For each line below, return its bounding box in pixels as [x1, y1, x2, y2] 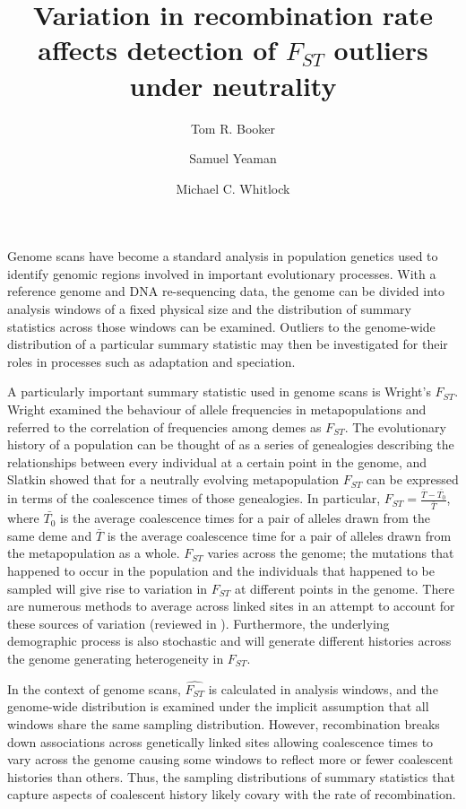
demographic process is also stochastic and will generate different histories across [7, 631, 452, 650]
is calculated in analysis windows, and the [208, 679, 438, 698]
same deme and [7, 526, 92, 544]
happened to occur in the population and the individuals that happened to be [7, 561, 435, 579]
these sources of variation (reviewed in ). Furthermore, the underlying [7, 613, 390, 632]
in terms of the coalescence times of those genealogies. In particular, [7, 489, 381, 508]
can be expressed [366, 470, 459, 489]
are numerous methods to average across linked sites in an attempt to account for [7, 596, 455, 615]
